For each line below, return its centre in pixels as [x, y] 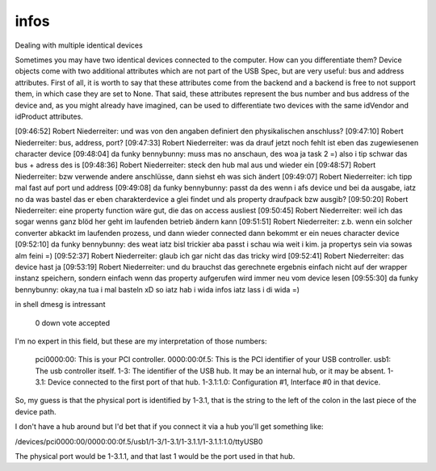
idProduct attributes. [49, 116]
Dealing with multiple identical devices [79, 45]
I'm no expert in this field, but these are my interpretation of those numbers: [141, 341]
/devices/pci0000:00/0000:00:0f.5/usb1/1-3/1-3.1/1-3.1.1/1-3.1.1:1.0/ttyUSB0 [139, 441]
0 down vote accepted [73, 322]
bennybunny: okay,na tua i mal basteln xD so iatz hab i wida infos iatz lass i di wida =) [157, 289]
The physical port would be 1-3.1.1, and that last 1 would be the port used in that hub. [155, 456]
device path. [36, 411]
